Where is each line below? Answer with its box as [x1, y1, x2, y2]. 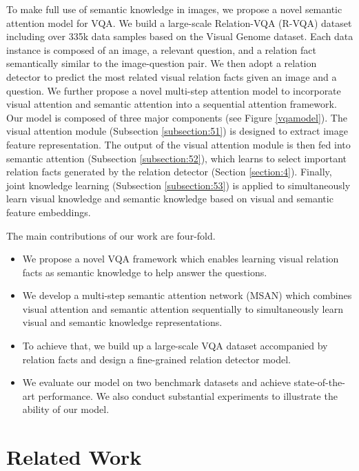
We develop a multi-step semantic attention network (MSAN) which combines [22, 288, 352, 302]
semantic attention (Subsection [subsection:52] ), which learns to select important [6, 151, 347, 165]
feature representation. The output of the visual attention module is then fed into [6, 137, 351, 151]
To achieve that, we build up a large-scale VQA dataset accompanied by [22, 338, 328, 353]
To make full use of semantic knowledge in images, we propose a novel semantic [6, 2, 342, 16]
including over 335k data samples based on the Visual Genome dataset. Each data [6, 29, 353, 44]
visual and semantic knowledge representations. [22, 315, 223, 329]
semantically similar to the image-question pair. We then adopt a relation [6, 56, 317, 70]
